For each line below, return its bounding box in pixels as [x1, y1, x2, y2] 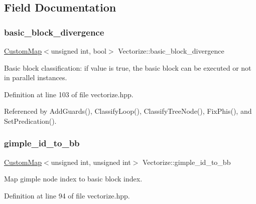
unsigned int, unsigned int [51, 156, 131, 167]
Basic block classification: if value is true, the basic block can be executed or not [4, 62, 251, 73]
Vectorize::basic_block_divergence [118, 46, 224, 56]
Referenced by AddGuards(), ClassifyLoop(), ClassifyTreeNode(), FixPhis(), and [4, 106, 252, 116]
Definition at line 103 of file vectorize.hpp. [4, 89, 134, 99]
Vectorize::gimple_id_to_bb [142, 156, 231, 167]
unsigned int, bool [51, 46, 106, 56]
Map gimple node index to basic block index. [4, 173, 143, 184]
